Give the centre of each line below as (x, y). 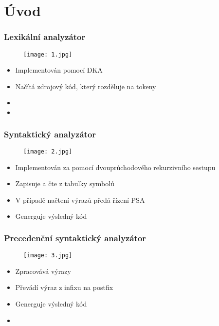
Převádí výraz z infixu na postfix (64, 287)
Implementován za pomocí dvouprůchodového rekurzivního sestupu (115, 167)
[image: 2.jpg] (48, 151)
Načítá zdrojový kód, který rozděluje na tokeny (86, 86)
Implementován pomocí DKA (59, 70)
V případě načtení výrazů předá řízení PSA (80, 200)
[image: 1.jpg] (48, 54)
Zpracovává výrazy (43, 271)
